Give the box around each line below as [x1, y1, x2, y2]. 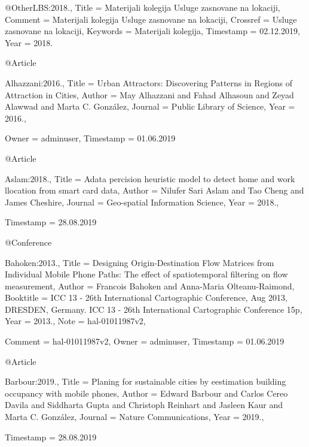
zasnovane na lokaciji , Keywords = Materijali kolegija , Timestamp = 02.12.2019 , [5, 25, 300, 37]
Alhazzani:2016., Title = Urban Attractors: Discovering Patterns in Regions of [5, 76, 292, 89]
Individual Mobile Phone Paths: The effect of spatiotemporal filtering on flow [5, 268, 288, 280]
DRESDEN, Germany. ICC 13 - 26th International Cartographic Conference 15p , [5, 303, 302, 315]
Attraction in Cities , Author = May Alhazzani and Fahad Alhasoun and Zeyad [5, 88, 294, 101]
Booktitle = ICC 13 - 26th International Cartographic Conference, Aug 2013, [5, 291, 287, 304]
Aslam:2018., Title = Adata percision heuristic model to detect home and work [5, 172, 295, 185]
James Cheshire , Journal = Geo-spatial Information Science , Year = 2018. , [5, 195, 279, 208]
